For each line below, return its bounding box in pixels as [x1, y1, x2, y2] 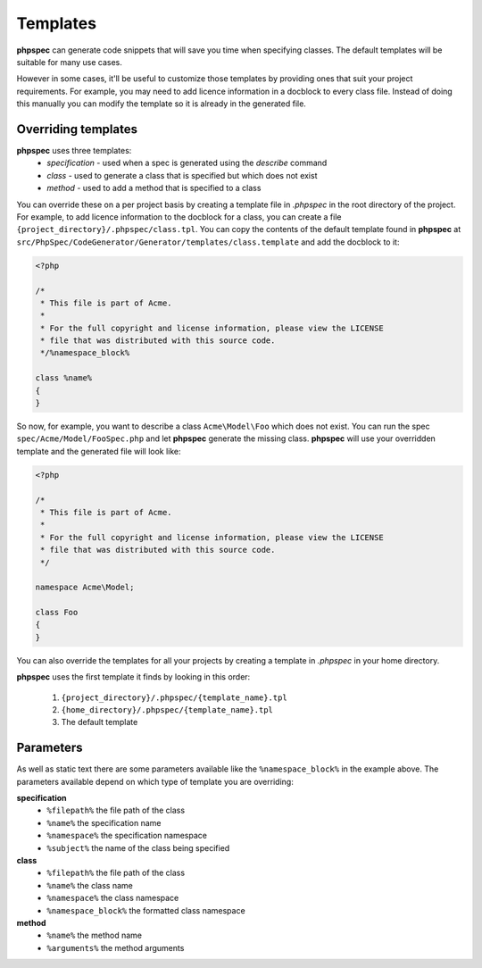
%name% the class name [46, 880, 133, 890]
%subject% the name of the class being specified [46, 842, 230, 853]
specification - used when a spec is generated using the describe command [46, 157, 328, 169]
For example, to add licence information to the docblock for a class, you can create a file [16, 211, 342, 222]
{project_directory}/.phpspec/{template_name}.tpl [61, 692, 287, 703]
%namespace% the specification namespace [46, 830, 207, 841]
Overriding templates [16, 121, 138, 137]
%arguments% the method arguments [46, 942, 185, 953]
